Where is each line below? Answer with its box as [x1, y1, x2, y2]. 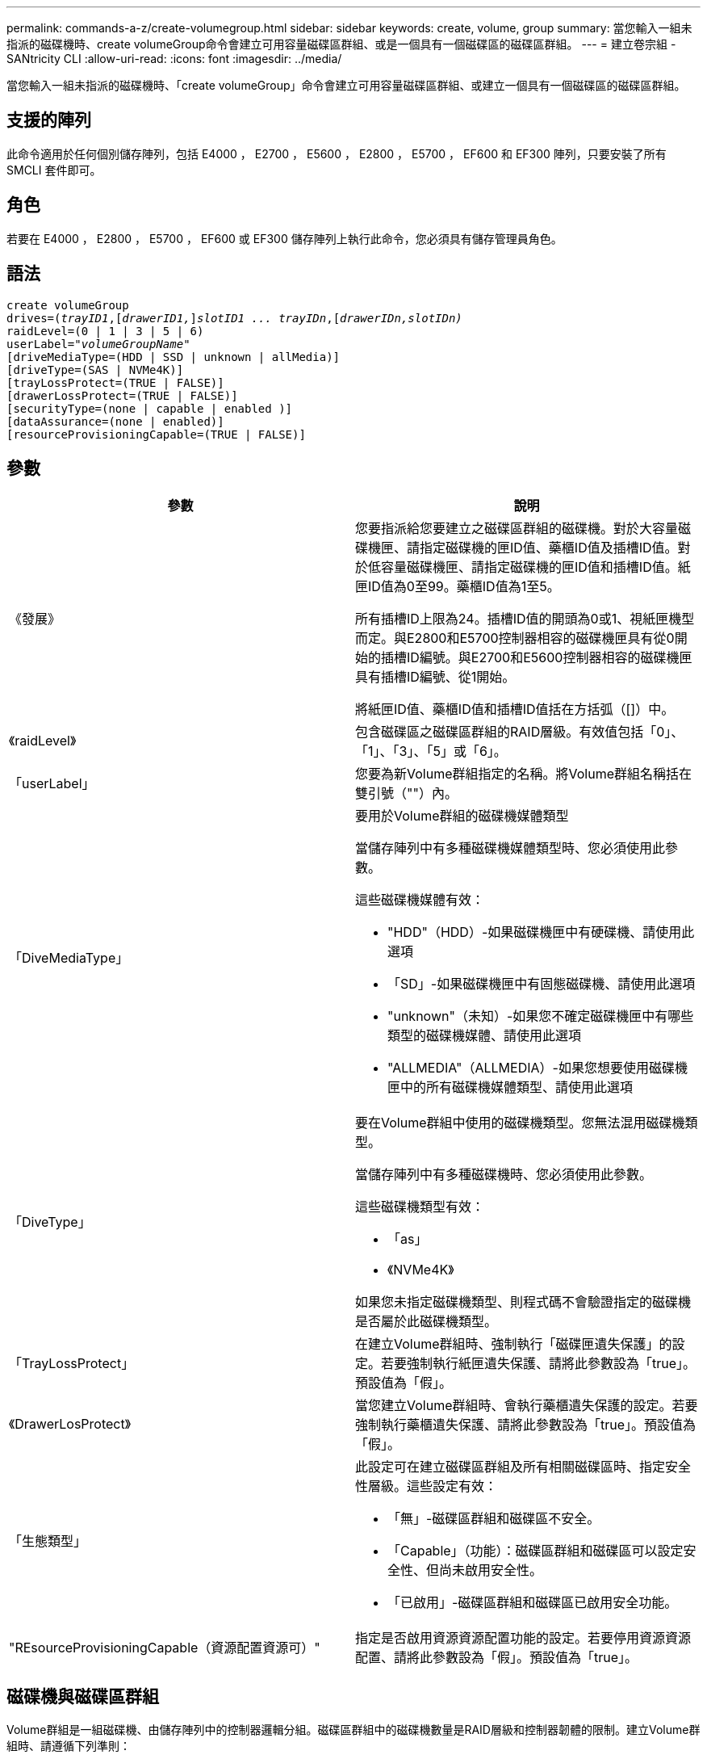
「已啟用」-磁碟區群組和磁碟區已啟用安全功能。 [387, 1594, 678, 1611]
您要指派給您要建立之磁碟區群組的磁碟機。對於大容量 [355, 520, 679, 537]
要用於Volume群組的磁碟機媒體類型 [355, 808, 569, 825]
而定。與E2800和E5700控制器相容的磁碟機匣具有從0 [355, 630, 675, 647]
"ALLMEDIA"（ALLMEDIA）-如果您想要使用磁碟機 [387, 1060, 688, 1077]
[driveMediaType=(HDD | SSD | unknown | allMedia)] [6, 350, 341, 363]
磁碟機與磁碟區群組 [6, 1686, 159, 1707]
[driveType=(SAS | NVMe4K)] [6, 363, 184, 376]
